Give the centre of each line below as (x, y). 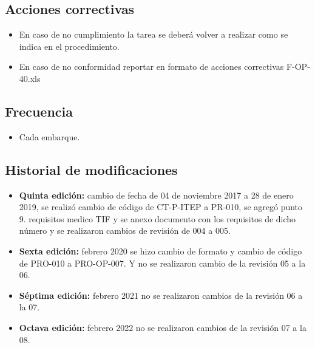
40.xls (30, 78)
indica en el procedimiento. (69, 46)
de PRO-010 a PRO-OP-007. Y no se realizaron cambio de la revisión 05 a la (162, 263)
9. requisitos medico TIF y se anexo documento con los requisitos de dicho (157, 218)
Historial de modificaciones (91, 169)
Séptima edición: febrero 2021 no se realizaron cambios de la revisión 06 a (161, 295)
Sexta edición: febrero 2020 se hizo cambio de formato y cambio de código (161, 251)
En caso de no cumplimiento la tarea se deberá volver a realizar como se (154, 34)
